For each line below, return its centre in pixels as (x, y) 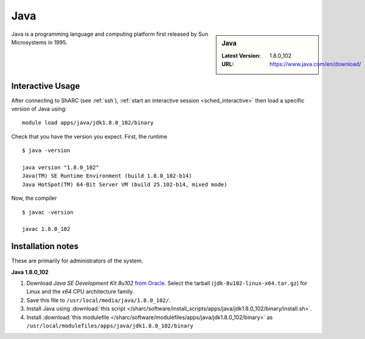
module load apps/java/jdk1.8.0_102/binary (88, 123)
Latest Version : (241, 55)
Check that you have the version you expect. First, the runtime (89, 136)
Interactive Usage (46, 86)
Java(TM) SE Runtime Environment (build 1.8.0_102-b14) (107, 176)
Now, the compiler (34, 198)
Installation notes (45, 246)
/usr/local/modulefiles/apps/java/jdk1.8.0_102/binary (110, 326)
